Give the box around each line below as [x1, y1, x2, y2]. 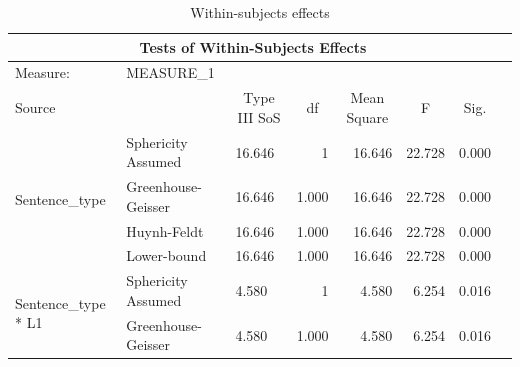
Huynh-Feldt [126, 220, 204, 241]
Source [15, 97, 56, 118]
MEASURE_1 [126, 62, 215, 83]
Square [346, 106, 389, 127]
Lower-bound [126, 245, 207, 266]
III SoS [237, 106, 281, 127]
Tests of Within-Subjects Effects [139, 36, 367, 57]
